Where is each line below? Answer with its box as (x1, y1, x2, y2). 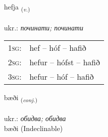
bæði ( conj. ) (4, 92, 37, 104)
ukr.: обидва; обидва (4, 113, 66, 124)
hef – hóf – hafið (29, 42, 87, 54)
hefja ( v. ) (4, 1, 30, 13)
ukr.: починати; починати (4, 22, 84, 32)
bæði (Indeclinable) (4, 123, 63, 133)
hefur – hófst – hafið (29, 56, 100, 68)
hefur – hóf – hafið (29, 71, 94, 83)
